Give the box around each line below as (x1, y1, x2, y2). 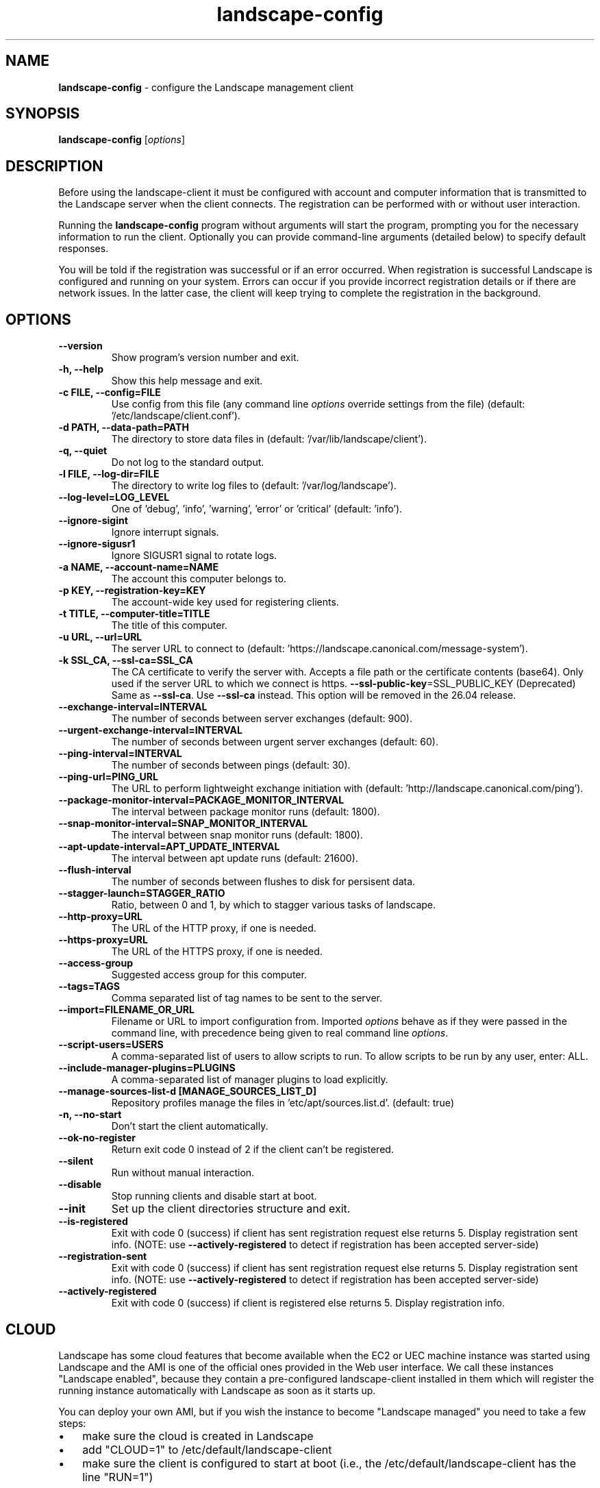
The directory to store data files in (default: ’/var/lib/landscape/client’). (111, 433, 427, 445)
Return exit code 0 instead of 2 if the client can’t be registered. (111, 1143, 394, 1156)
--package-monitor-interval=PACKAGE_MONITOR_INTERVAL (58, 794, 345, 806)
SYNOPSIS (5, 105, 80, 123)
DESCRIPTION (5, 157, 103, 175)
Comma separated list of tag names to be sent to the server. (111, 992, 382, 1004)
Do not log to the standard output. (111, 456, 264, 469)
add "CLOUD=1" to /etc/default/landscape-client (82, 1442, 332, 1456)
